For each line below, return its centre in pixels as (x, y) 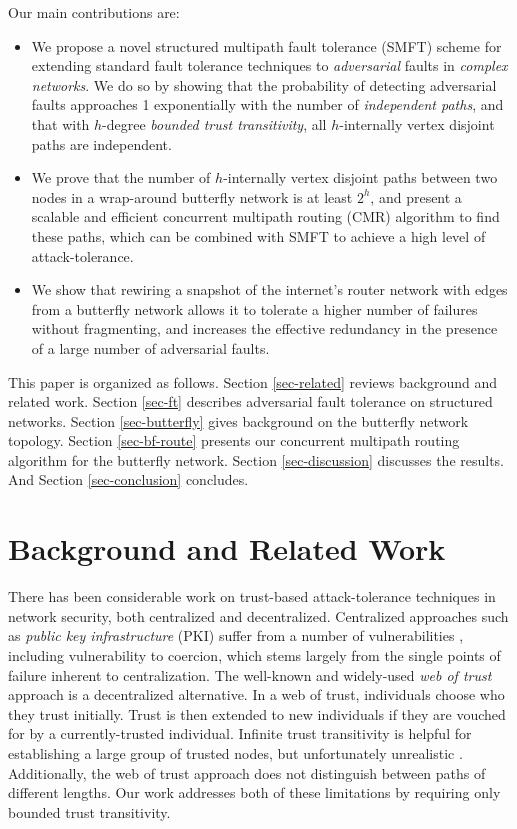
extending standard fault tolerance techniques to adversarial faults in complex (269, 65)
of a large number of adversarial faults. (150, 347)
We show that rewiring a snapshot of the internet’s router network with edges (269, 289)
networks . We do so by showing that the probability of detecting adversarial (264, 84)
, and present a (416, 196)
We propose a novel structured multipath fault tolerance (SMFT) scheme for (266, 45)
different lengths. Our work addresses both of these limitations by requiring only (254, 792)
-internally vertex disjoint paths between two (360, 177)
